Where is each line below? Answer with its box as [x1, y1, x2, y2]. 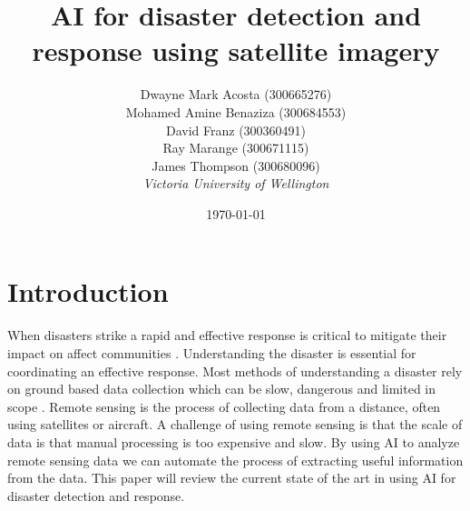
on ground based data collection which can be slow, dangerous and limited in [7, 379, 436, 398]
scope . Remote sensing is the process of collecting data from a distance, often [7, 396, 441, 416]
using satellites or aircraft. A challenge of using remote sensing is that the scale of [7, 415, 463, 434]
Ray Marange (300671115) [162, 138, 309, 157]
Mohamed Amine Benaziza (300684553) [125, 102, 347, 121]
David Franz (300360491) [165, 120, 307, 139]
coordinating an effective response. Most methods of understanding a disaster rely [7, 361, 463, 380]
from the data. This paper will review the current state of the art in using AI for [7, 468, 456, 487]
